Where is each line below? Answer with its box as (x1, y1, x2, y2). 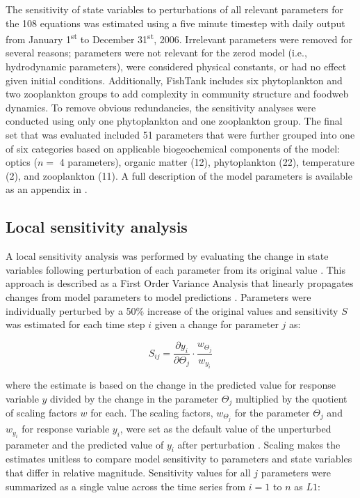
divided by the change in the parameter (50, 391, 219, 405)
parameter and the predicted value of (6, 437, 164, 451)
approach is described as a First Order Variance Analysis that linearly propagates (6, 276, 354, 290)
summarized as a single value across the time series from (6, 478, 246, 493)
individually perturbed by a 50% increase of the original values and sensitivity (6, 303, 338, 318)
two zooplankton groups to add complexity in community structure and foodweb (6, 86, 349, 101)
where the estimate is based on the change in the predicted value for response (6, 377, 336, 391)
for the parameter (234, 405, 310, 420)
